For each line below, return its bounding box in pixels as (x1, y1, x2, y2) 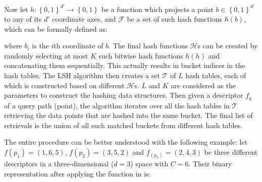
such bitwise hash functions (98, 50, 183, 60)
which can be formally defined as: (4, 23, 108, 34)
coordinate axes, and (52, 14, 116, 24)
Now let (4, 4, 28, 14)
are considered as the (171, 80, 236, 90)
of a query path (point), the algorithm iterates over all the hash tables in (4, 100, 230, 110)
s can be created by (197, 40, 258, 51)
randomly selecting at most (4, 50, 88, 60)
